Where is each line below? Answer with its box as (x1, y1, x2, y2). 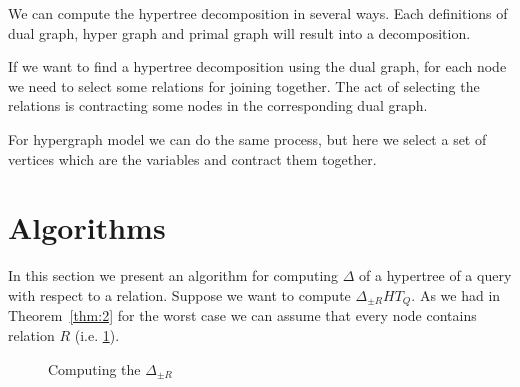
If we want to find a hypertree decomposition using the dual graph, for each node (8, 56, 507, 77)
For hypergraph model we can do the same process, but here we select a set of (8, 128, 487, 149)
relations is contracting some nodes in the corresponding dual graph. (8, 95, 428, 116)
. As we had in (411, 284, 501, 305)
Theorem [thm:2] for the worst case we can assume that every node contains (8, 305, 477, 326)
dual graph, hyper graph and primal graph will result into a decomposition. (8, 22, 471, 43)
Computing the (48, 358, 141, 379)
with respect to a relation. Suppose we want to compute (8, 284, 351, 305)
